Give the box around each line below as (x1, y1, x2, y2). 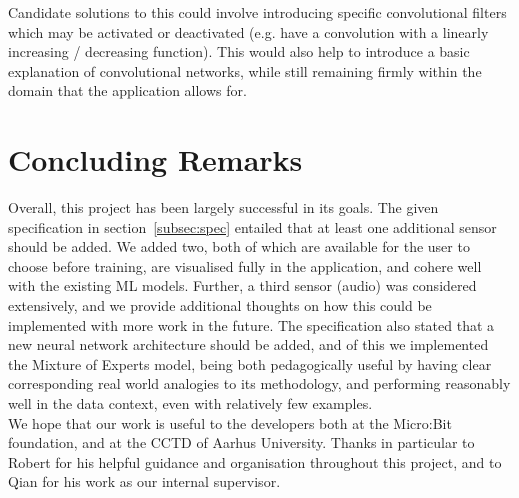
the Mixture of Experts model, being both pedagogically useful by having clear (8, 353, 492, 374)
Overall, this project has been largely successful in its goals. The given (8, 197, 439, 218)
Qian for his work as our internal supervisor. (8, 471, 281, 492)
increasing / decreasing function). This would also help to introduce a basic (8, 41, 470, 62)
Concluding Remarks (8, 139, 303, 180)
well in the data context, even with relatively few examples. (8, 393, 373, 414)
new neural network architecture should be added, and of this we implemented (8, 334, 489, 355)
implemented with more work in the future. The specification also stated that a (8, 314, 495, 335)
